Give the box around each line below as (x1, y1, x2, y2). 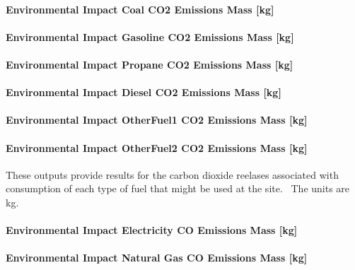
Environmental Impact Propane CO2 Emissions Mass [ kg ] (6, 57, 293, 71)
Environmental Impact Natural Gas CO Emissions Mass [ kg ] (6, 250, 308, 265)
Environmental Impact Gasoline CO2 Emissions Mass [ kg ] (6, 29, 294, 44)
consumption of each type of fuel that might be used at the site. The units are (6, 181, 350, 196)
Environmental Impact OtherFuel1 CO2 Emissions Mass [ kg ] (6, 112, 308, 127)
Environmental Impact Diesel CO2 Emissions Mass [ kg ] (6, 85, 281, 100)
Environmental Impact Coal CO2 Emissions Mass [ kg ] (6, 1, 274, 16)
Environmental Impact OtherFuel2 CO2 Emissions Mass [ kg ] (6, 140, 308, 155)
